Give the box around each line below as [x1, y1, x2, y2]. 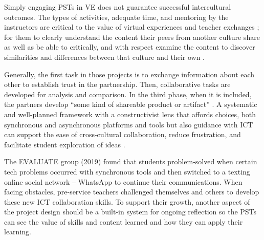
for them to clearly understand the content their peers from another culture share [4, 31, 260, 42]
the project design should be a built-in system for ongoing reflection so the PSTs [4, 206, 257, 217]
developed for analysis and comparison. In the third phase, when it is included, [4, 89, 252, 99]
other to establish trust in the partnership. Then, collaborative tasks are [4, 79, 231, 90]
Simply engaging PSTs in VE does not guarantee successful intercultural [4, 2, 231, 12]
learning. [4, 226, 31, 237]
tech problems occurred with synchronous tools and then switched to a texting [4, 166, 250, 177]
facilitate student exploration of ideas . [4, 139, 125, 149]
